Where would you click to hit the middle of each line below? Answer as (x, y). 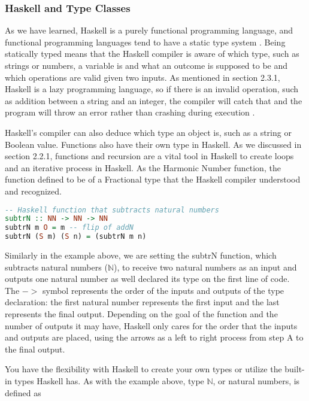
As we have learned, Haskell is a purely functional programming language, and (149, 30)
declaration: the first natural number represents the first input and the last (142, 302)
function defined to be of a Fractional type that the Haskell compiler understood (153, 179)
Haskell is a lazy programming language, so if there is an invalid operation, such (152, 89)
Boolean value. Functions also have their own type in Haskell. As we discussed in (153, 144)
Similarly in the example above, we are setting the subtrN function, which (141, 255)
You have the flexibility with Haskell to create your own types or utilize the (143, 369)
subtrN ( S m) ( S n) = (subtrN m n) (76, 237)
